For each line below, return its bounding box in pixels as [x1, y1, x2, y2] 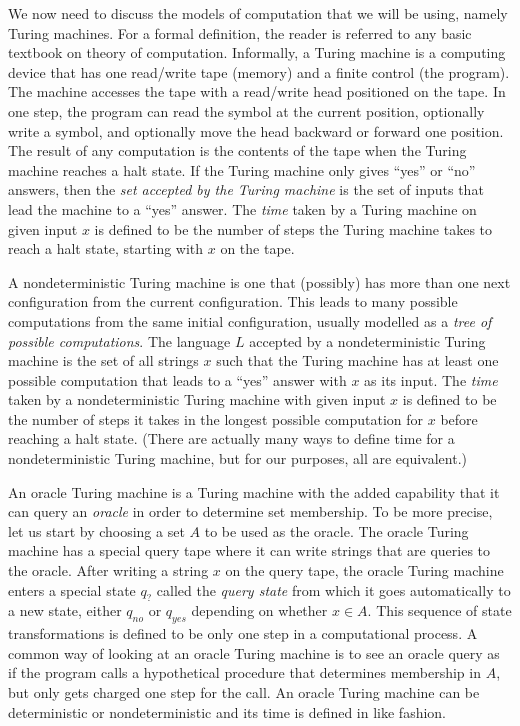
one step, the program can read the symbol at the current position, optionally [8, 100, 485, 121]
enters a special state [8, 579, 136, 600]
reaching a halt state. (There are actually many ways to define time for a [8, 428, 455, 449]
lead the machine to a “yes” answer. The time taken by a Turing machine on [8, 198, 477, 219]
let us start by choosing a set [8, 520, 185, 541]
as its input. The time [364, 369, 498, 390]
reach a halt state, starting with [8, 238, 204, 259]
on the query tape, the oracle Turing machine [225, 560, 504, 581]
